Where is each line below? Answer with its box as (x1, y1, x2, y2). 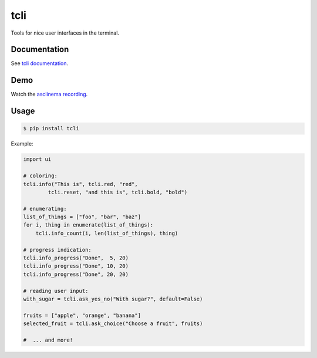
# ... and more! (23, 336, 73, 343)
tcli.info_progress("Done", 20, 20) (23, 271, 129, 278)
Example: (11, 140, 33, 147)
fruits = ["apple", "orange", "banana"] (23, 312, 141, 319)
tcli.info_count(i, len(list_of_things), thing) (35, 229, 178, 237)
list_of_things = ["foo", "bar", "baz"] (23, 214, 141, 220)
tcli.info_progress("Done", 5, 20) (23, 255, 129, 261)
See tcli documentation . (11, 60, 69, 67)
